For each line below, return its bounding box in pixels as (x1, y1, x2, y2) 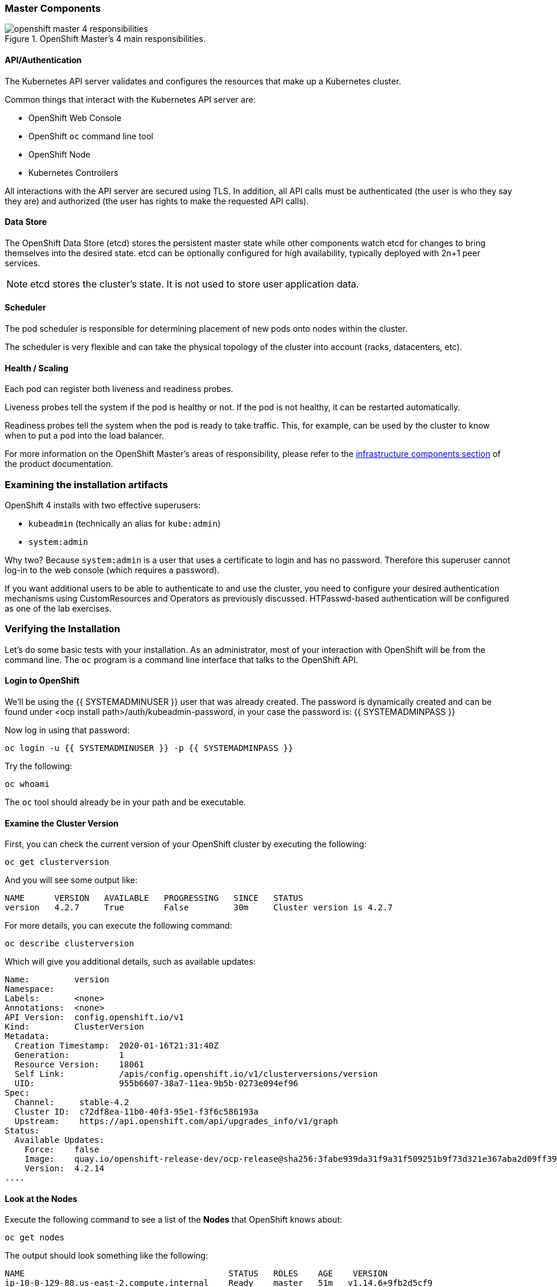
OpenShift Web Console (28, 112, 122, 123)
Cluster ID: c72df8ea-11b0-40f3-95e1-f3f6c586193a (14, 1107, 258, 1117)
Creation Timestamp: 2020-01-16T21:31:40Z (14, 1041, 219, 1051)
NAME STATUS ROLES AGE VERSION (5, 1269, 388, 1279)
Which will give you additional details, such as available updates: (5, 956, 256, 967)
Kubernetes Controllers (28, 167, 119, 178)
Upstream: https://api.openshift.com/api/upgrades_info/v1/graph (14, 1116, 338, 1126)
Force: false (24, 1145, 100, 1155)
